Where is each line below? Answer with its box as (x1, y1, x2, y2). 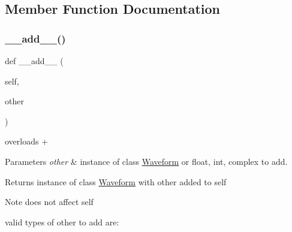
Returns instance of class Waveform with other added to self (5, 175, 227, 188)
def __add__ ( (5, 55, 64, 67)
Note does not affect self (5, 195, 94, 208)
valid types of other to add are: (5, 215, 119, 228)
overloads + (5, 135, 49, 147)
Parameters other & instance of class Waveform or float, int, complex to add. (5, 155, 288, 167)
